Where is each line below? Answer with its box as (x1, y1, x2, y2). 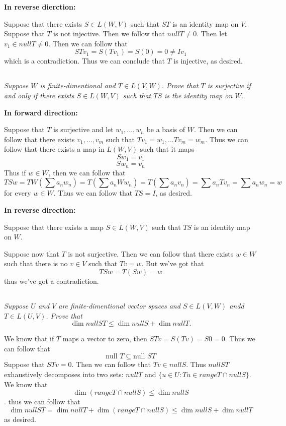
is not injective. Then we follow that (53, 28, 165, 39)
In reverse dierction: (4, 2, 76, 12)
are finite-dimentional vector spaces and (58, 300, 180, 311)
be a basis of (146, 124, 185, 135)
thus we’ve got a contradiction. (4, 275, 99, 286)
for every (4, 188, 31, 198)
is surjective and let (53, 124, 114, 135)
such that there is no (4, 258, 68, 269)
